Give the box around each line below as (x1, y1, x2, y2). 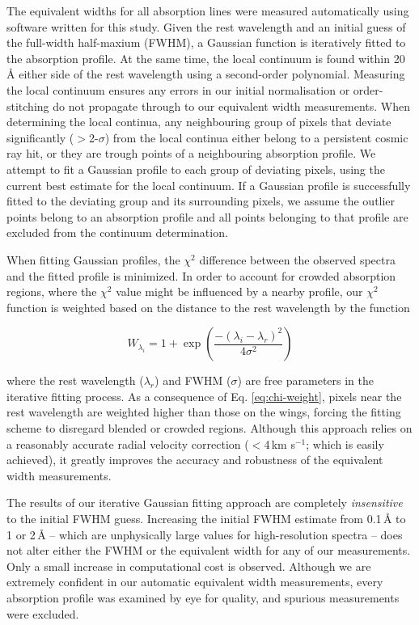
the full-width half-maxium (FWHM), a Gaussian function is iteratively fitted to (6, 34, 406, 51)
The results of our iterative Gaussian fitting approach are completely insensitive (6, 494, 403, 511)
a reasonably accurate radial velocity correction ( (6, 435, 249, 452)
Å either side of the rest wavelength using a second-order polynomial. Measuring (6, 65, 405, 82)
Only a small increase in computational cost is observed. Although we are (6, 557, 371, 574)
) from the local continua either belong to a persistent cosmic (104, 129, 408, 146)
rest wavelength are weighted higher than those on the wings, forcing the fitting (6, 403, 401, 420)
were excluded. (6, 605, 79, 622)
